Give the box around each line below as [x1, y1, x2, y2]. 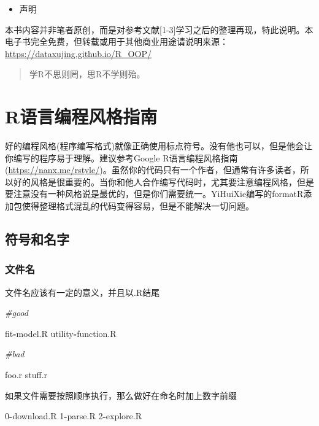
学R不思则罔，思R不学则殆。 [29, 68, 145, 80]
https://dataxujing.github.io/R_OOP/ [5, 47, 152, 60]
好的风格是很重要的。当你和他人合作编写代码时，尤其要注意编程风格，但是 [13, 175, 314, 188]
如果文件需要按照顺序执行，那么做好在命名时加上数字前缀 [5, 389, 237, 401]
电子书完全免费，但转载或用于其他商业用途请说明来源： [5, 35, 228, 48]
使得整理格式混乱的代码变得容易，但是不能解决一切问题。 [21, 199, 254, 212]
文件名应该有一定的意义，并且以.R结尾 [5, 285, 160, 298]
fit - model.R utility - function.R [5, 327, 117, 339]
